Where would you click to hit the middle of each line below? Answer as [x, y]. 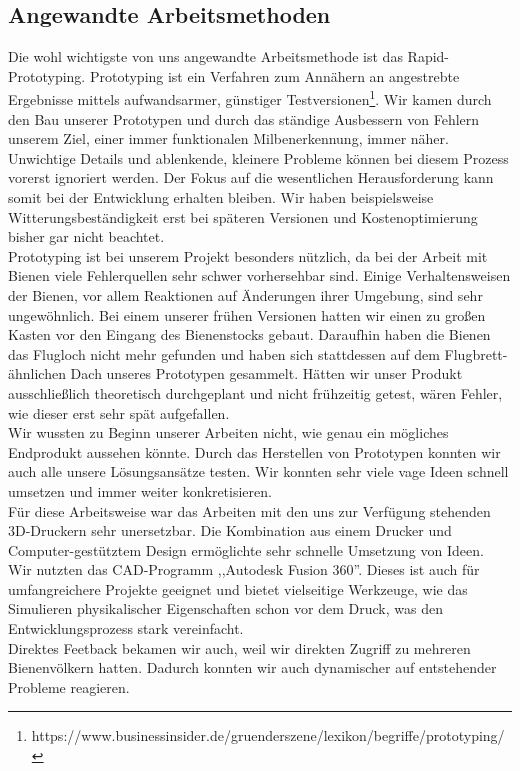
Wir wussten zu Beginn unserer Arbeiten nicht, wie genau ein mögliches [228, 432]
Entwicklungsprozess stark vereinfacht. [126, 628]
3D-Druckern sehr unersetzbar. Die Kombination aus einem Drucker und [230, 530]
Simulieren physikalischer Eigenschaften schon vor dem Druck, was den [225, 608]
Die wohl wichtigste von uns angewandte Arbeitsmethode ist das [205, 56]
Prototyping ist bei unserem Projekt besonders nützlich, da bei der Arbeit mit [248, 255]
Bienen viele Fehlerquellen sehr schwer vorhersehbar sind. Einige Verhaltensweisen [259, 275]
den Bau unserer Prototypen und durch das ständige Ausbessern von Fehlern [244, 118]
